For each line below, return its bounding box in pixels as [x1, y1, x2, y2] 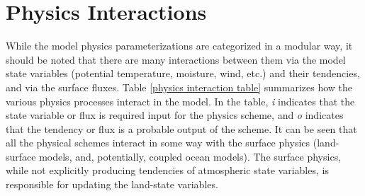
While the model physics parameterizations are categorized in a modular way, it [6, 38, 353, 53]
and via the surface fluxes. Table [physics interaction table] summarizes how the [6, 79, 353, 94]
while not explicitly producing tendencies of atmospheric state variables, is [6, 163, 329, 178]
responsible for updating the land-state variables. [6, 177, 218, 192]
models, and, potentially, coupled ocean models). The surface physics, [39, 149, 342, 163]
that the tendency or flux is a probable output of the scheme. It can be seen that [6, 121, 357, 136]
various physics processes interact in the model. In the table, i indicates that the [6, 93, 355, 108]
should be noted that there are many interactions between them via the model [6, 52, 346, 67]
